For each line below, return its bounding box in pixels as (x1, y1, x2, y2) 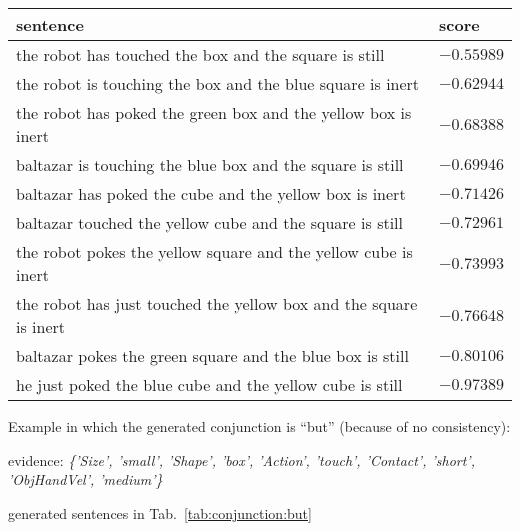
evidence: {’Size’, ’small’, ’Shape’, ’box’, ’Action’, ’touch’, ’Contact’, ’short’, (8, 449, 475, 470)
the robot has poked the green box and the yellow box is (16, 101, 412, 124)
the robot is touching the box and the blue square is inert (16, 72, 420, 95)
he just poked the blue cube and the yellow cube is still (16, 373, 403, 396)
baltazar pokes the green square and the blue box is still (16, 344, 409, 367)
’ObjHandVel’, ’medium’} (8, 469, 163, 490)
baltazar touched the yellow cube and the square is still (16, 211, 404, 234)
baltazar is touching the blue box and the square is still (16, 153, 404, 176)
